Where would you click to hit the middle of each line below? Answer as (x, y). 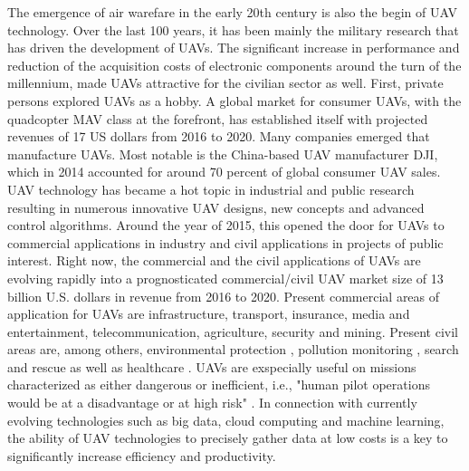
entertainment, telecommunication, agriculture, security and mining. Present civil (233, 331)
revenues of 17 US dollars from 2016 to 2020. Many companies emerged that (219, 136)
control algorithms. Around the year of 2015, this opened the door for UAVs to (226, 225)
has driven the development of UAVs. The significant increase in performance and (234, 48)
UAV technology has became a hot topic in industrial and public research (211, 189)
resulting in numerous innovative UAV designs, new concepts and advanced (216, 207)
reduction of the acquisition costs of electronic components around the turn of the (234, 65)
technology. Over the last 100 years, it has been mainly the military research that (233, 29)
